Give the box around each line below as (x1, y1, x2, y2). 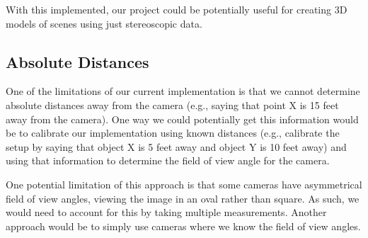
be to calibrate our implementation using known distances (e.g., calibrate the (6, 125, 340, 140)
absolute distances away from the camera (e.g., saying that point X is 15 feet (6, 97, 339, 112)
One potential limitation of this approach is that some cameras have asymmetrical (6, 176, 362, 191)
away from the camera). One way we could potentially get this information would (6, 111, 359, 126)
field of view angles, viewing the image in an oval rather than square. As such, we (6, 191, 360, 205)
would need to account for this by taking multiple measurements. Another (6, 205, 327, 220)
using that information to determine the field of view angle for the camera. (6, 153, 330, 168)
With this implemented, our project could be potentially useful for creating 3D (6, 2, 347, 16)
